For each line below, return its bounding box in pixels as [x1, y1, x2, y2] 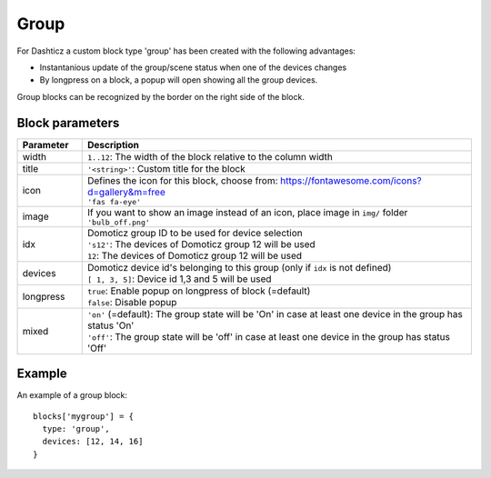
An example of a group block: [16, 390, 127, 401]
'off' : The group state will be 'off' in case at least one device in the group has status [86, 330, 450, 343]
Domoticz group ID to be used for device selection [86, 226, 304, 239]
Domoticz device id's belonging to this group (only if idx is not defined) [86, 261, 392, 274]
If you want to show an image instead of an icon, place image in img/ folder [86, 205, 408, 218]
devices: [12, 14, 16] [42, 436, 144, 447]
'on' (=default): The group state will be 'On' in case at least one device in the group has [86, 307, 463, 320]
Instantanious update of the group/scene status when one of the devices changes [39, 62, 347, 73]
